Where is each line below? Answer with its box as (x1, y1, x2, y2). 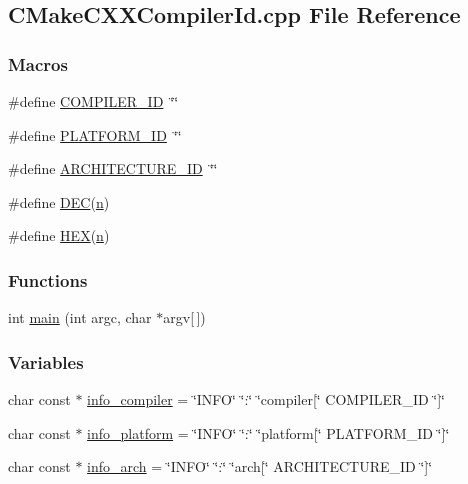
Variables (8, 349, 84, 374)
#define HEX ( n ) (8, 225, 110, 246)
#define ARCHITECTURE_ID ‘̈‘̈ (8, 158, 218, 179)
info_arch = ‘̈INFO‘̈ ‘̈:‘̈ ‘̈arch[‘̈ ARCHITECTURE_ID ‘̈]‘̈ (87, 456, 433, 477)
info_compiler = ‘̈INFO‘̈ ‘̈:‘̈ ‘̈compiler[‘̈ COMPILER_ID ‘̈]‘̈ (87, 389, 445, 409)
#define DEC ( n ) (8, 191, 110, 212)
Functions (8, 267, 88, 292)
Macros (8, 51, 68, 76)
